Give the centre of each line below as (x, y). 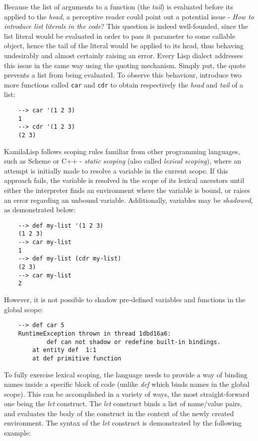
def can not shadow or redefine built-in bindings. (133, 342)
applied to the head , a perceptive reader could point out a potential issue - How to (129, 16)
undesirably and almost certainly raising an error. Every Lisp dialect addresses (124, 55)
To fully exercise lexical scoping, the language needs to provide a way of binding (126, 374)
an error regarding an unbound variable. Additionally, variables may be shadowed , (129, 200)
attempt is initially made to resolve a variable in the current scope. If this (116, 170)
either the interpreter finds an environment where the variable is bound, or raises (127, 190)
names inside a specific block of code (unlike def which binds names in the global (127, 384)
